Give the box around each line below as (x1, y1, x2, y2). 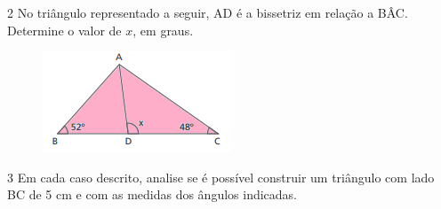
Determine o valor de (7, 20, 122, 39)
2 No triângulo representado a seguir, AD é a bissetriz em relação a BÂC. (7, 4, 408, 21)
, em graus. (132, 20, 194, 39)
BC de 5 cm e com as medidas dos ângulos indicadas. (7, 185, 298, 204)
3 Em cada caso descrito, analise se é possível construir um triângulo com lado (7, 167, 435, 186)
